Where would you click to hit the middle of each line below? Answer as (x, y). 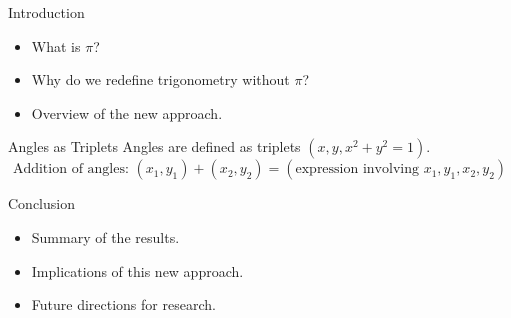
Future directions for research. (123, 304)
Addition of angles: (70, 169)
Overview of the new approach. (127, 112)
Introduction (46, 12)
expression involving (357, 169)
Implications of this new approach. (137, 270)
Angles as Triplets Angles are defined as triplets (154, 146)
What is (56, 45)
